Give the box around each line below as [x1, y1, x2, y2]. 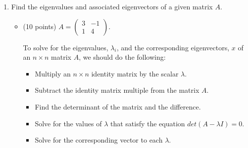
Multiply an [35, 68, 71, 78]
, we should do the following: [79, 52, 166, 62]
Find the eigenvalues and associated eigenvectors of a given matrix [11, 1, 213, 11]
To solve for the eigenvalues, [23, 42, 108, 52]
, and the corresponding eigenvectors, [116, 42, 230, 52]
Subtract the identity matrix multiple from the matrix [35, 85, 199, 95]
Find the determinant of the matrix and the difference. [35, 101, 201, 111]
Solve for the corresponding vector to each [35, 135, 163, 145]
